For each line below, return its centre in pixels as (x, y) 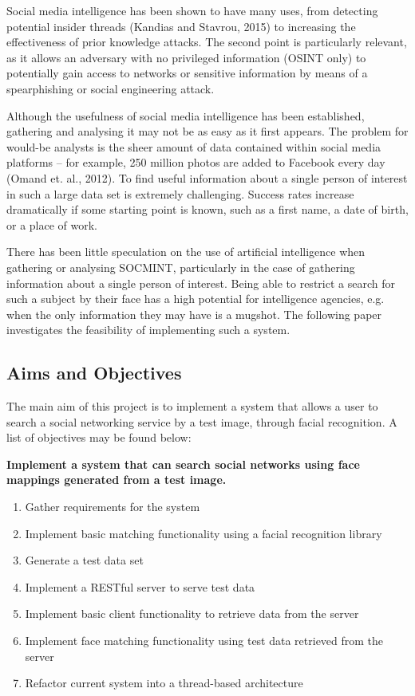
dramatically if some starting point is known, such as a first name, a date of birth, (207, 209)
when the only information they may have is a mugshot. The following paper (194, 314)
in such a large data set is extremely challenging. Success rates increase (180, 193)
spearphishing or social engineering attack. (111, 88)
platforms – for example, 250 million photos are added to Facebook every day (196, 162)
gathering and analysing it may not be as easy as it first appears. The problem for (207, 131)
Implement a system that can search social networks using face (183, 464)
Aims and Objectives (94, 373)
